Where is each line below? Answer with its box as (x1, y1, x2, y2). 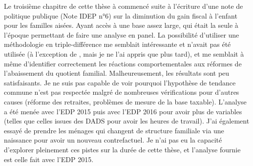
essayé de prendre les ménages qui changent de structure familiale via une (4, 125, 224, 135)
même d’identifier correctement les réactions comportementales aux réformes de (4, 58, 242, 68)
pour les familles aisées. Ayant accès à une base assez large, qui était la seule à (4, 20, 238, 30)
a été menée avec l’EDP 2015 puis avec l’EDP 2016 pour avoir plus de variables (4, 106, 242, 116)
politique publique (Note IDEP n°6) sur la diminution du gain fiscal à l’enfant (4, 10, 237, 21)
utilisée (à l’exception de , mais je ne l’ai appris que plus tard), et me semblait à (4, 48, 244, 59)
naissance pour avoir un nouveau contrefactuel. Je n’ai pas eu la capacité (4, 135, 222, 145)
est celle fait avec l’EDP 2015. (4, 154, 94, 164)
